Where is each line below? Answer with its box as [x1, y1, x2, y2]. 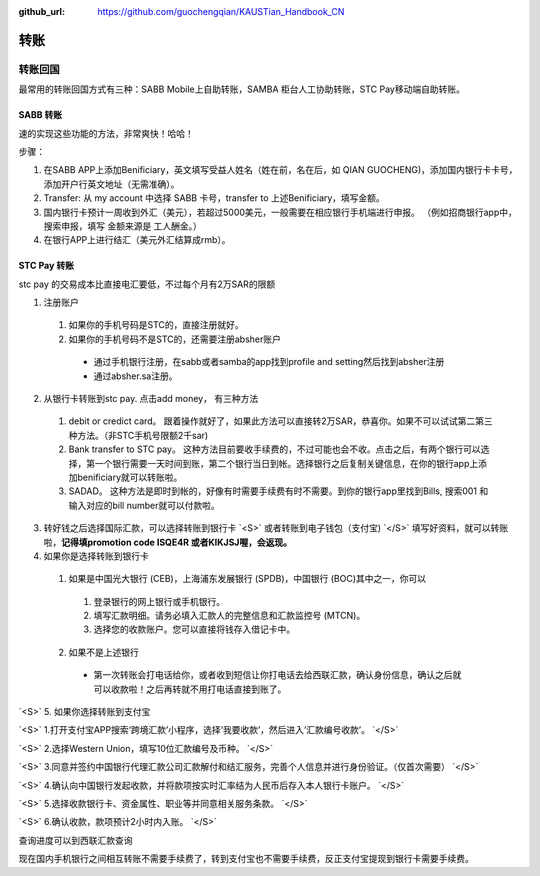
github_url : [18, 6, 65, 17]
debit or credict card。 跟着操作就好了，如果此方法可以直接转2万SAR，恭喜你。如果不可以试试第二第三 [68, 415, 494, 427]
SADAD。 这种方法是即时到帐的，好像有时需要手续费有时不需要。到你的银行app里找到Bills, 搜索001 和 [68, 485, 489, 497]
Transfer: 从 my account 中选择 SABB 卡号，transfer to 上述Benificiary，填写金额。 [43, 192, 385, 204]
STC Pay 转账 [18, 260, 75, 272]
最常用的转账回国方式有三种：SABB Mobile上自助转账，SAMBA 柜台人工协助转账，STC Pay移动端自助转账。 [18, 83, 465, 95]
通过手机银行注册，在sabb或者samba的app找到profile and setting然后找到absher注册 [93, 356, 445, 368]
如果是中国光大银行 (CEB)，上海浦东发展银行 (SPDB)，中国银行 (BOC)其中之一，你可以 [68, 573, 427, 585]
